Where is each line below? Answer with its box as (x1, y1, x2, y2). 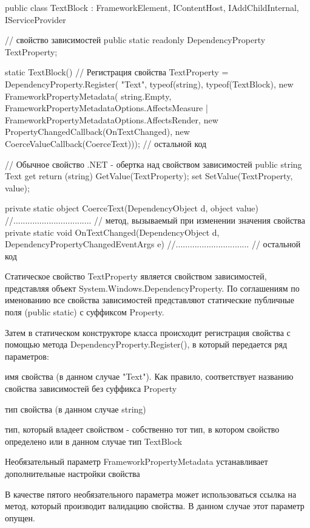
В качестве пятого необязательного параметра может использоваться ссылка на (5, 487, 297, 500)
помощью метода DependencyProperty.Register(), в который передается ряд (5, 338, 288, 351)
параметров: (5, 349, 49, 362)
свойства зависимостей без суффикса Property (5, 382, 177, 395)
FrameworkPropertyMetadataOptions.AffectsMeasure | (5, 101, 208, 114)
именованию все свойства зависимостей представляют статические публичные (5, 293, 294, 306)
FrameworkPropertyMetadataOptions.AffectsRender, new (5, 113, 218, 126)
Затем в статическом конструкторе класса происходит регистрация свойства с (5, 326, 291, 338)
